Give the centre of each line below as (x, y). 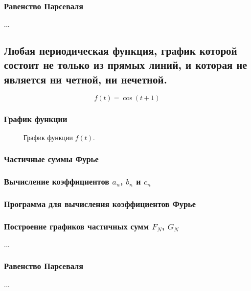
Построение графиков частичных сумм (77, 226)
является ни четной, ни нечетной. (86, 79)
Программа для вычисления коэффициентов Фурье (100, 203)
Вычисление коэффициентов (57, 181)
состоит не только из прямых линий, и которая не (125, 65)
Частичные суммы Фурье (51, 159)
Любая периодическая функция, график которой (121, 50)
